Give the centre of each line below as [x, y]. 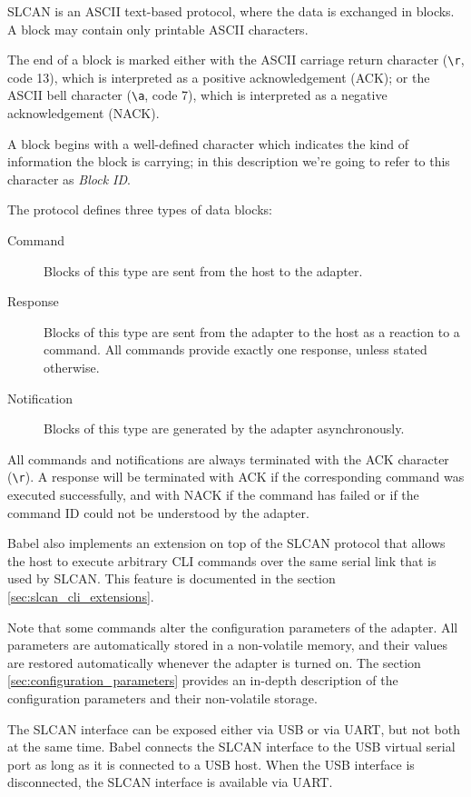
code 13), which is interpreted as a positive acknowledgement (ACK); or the [219, 77]
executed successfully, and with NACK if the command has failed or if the [213, 495]
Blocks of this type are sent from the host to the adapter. [203, 270]
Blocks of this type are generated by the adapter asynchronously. [224, 428]
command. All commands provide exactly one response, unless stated [235, 349]
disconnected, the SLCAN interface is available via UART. [170, 782]
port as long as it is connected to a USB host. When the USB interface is [211, 764]
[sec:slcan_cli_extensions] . [81, 597]
